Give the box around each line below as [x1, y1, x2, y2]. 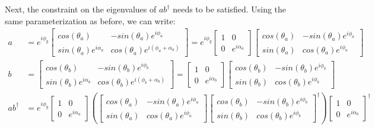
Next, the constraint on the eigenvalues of [5, 3, 157, 15]
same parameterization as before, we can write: [5, 14, 176, 27]
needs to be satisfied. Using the [173, 3, 287, 15]
